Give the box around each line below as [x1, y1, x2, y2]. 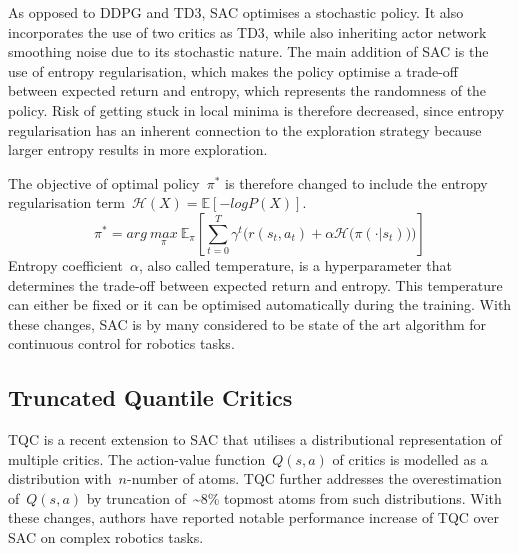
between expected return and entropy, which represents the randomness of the [8, 80, 487, 101]
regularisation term [8, 192, 125, 213]
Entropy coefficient [8, 254, 123, 275]
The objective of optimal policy [8, 172, 200, 193]
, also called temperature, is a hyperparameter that [138, 254, 452, 275]
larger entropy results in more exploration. [8, 139, 268, 160]
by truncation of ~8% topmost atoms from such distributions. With [86, 487, 502, 508]
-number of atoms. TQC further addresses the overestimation [127, 468, 502, 489]
